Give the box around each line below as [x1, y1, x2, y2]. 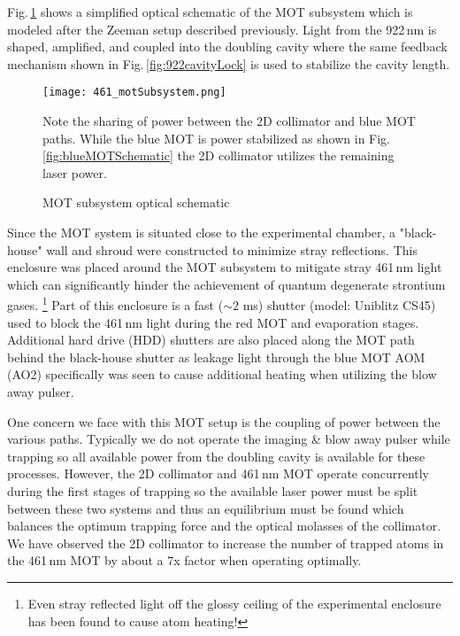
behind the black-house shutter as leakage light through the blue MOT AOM [7, 347, 425, 366]
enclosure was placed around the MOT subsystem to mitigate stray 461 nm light [7, 258, 442, 276]
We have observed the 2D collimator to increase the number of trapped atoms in [7, 533, 444, 552]
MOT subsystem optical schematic [42, 193, 230, 212]
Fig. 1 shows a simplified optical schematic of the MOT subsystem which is [7, 3, 413, 20]
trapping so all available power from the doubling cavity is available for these [7, 446, 425, 465]
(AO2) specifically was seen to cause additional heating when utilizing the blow [7, 365, 437, 384]
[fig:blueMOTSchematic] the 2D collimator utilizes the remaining [42, 146, 395, 165]
